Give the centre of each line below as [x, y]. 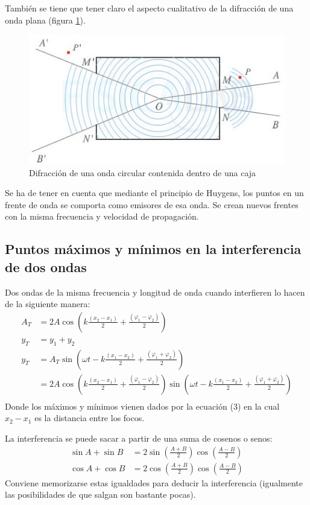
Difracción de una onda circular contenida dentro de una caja [143, 172]
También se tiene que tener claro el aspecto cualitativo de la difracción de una [149, 8]
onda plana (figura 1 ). [45, 20]
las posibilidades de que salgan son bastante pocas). [100, 494]
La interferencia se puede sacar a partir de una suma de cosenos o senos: [139, 438]
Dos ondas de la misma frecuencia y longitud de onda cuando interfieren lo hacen [155, 292]
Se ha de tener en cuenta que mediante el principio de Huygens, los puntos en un [154, 193]
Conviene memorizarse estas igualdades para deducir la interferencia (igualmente [154, 482]
